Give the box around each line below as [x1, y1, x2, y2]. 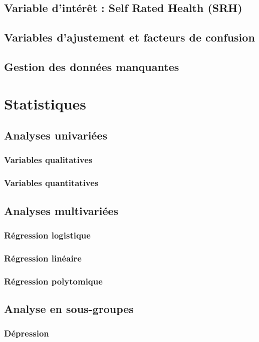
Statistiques [4, 93, 87, 113]
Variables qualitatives [4, 153, 93, 166]
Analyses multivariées [4, 202, 119, 218]
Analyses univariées [4, 127, 108, 143]
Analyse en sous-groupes [4, 300, 134, 316]
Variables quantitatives [4, 176, 99, 189]
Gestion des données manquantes [4, 58, 179, 74]
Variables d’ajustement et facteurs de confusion [4, 29, 255, 45]
